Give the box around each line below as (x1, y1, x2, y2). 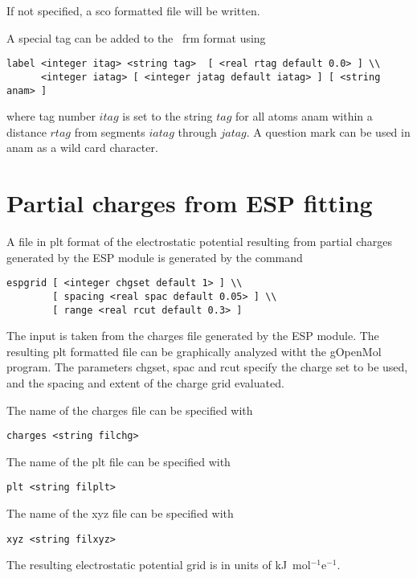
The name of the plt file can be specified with (6, 453, 231, 469)
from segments (74, 123, 145, 140)
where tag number (6, 108, 96, 125)
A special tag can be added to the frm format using (6, 29, 266, 46)
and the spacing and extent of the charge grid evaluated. (6, 375, 284, 391)
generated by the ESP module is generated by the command (6, 248, 303, 265)
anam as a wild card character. (6, 139, 158, 156)
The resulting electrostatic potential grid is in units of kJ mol (6, 556, 311, 573)
